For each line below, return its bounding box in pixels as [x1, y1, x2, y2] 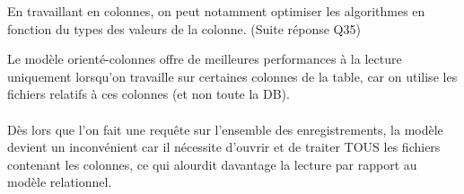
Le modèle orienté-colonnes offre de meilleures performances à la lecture [7, 49, 402, 68]
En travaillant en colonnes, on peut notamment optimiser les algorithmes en [7, 2, 425, 20]
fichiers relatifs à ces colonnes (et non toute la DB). [7, 84, 290, 103]
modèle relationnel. [7, 172, 112, 191]
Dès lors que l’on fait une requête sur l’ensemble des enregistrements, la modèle [7, 119, 443, 138]
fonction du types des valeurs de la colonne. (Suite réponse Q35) [7, 19, 361, 38]
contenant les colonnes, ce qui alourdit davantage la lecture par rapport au [7, 154, 417, 173]
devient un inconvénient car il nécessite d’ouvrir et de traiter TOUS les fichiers [7, 137, 441, 156]
